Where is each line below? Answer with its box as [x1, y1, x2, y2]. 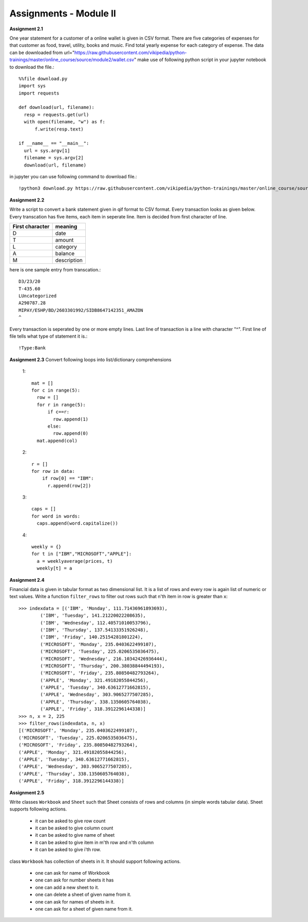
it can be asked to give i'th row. [35, 846, 101, 853]
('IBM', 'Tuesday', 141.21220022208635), [40, 613, 146, 619]
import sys [18, 83, 46, 89]
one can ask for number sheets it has [35, 877, 114, 883]
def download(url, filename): [18, 104, 95, 110]
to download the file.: [9, 64, 54, 70]
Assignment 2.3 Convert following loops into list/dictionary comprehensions [9, 356, 171, 362]
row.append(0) [53, 431, 89, 436]
